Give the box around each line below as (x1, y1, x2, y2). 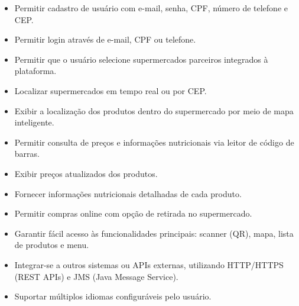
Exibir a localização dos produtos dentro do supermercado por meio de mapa (14, 104, 294, 117)
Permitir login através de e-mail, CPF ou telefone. (14, 33, 196, 46)
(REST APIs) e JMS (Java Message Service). (14, 270, 178, 282)
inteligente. (14, 116, 54, 128)
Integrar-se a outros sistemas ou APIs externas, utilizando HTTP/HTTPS (14, 258, 284, 270)
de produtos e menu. (14, 239, 89, 251)
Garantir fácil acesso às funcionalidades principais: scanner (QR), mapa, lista (14, 227, 294, 239)
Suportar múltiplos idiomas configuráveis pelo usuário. (14, 290, 212, 302)
